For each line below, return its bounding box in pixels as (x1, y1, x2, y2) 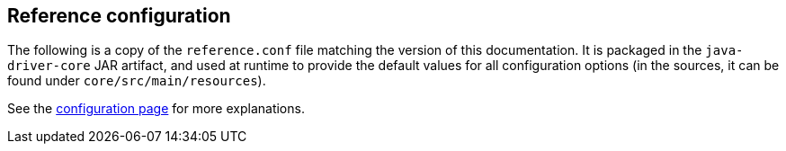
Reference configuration (7, 4, 231, 27)
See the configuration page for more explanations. (7, 101, 305, 117)
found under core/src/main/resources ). (7, 73, 266, 89)
